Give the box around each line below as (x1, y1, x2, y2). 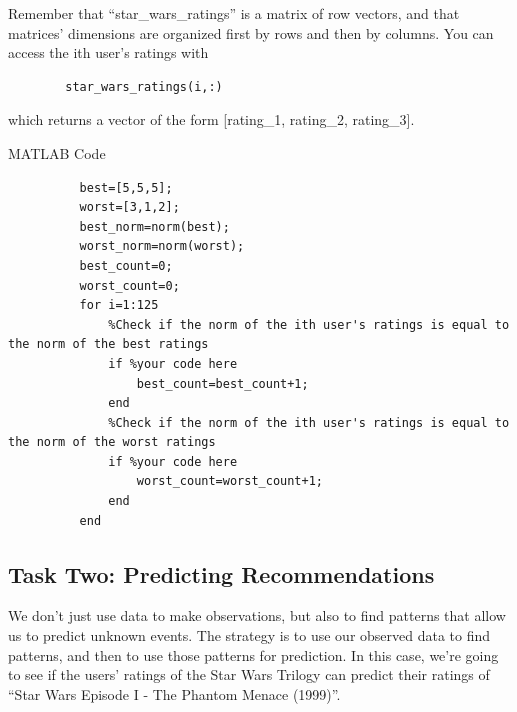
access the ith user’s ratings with (8, 42, 209, 63)
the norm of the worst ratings (8, 435, 216, 450)
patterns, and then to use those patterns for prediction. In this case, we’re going (8, 644, 499, 665)
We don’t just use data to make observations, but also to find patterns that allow (8, 605, 506, 626)
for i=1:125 (79, 298, 159, 313)
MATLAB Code (8, 142, 106, 163)
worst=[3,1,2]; (79, 200, 180, 215)
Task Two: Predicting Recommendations (8, 558, 435, 589)
